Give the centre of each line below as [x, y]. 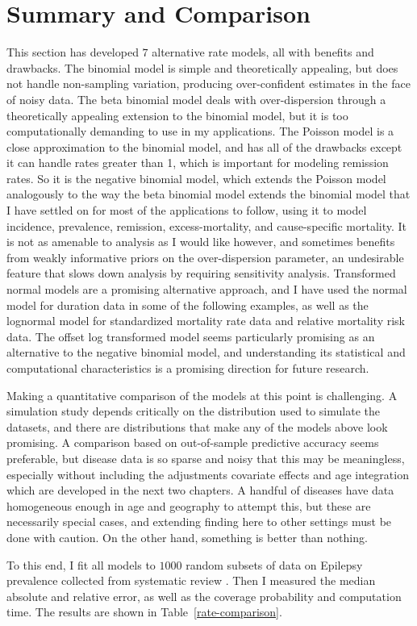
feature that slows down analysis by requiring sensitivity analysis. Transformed [201, 273]
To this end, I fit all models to [81, 564]
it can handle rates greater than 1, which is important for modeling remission [198, 163]
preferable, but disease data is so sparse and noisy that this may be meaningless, [206, 458]
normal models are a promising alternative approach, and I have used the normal [207, 289]
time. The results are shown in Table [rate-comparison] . [144, 612]
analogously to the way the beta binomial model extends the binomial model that [208, 194]
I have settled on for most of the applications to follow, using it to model [187, 210]
